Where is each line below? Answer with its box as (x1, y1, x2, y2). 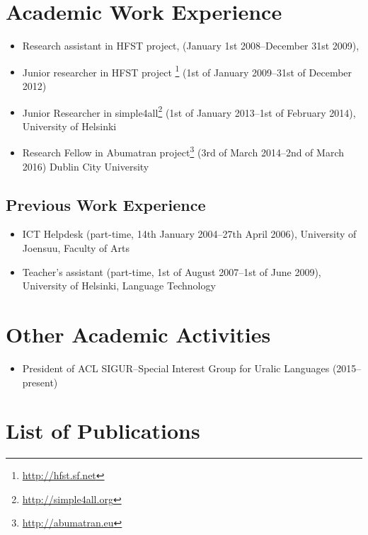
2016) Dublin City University (22, 159, 149, 173)
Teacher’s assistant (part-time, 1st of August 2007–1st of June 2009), (22, 264, 321, 279)
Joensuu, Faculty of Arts (22, 241, 130, 255)
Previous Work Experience (6, 193, 206, 215)
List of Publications (6, 416, 200, 445)
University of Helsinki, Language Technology (22, 278, 216, 293)
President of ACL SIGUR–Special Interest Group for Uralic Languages (22, 360, 330, 375)
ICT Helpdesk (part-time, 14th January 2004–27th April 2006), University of (22, 226, 357, 241)
